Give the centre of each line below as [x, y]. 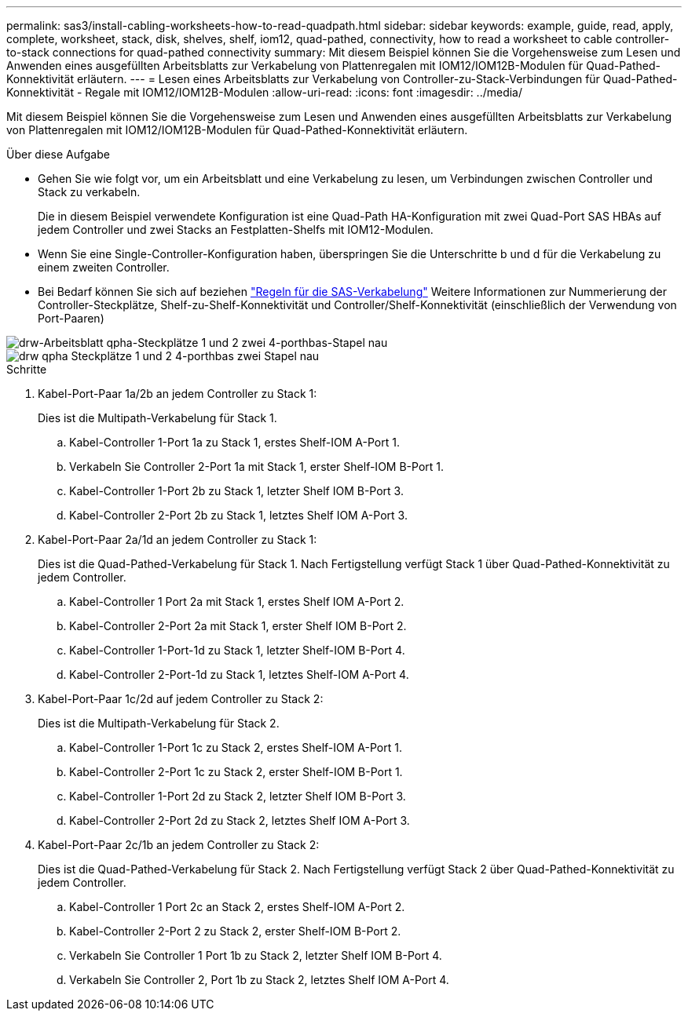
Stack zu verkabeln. [89, 192]
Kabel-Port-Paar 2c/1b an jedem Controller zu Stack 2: [179, 845]
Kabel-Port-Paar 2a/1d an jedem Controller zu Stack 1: [177, 539]
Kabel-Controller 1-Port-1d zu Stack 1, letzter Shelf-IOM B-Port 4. [237, 650]
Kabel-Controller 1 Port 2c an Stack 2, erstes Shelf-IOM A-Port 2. [237, 907]
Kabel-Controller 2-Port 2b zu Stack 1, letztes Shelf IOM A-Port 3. [238, 515]
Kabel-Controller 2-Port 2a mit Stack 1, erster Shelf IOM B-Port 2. [238, 626]
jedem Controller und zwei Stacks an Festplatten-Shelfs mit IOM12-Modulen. [236, 230]
